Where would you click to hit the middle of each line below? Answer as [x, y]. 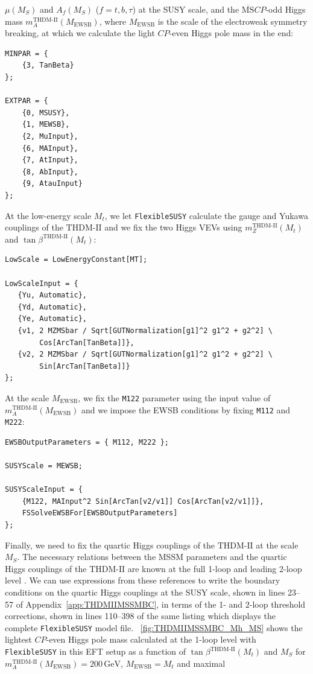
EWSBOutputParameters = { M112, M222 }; [87, 442]
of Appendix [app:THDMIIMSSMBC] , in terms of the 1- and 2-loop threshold [161, 604]
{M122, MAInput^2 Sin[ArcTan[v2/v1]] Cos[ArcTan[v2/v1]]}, [143, 501]
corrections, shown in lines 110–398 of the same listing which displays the [140, 616]
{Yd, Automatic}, [52, 307]
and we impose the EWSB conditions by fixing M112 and [186, 409]
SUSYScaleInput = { [44, 490]
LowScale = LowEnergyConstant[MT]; [76, 260]
